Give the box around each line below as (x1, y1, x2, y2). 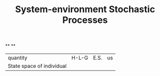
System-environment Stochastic (15, 4, 155, 15)
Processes (62, 14, 108, 26)
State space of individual (8, 62, 67, 69)
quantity (8, 54, 28, 61)
